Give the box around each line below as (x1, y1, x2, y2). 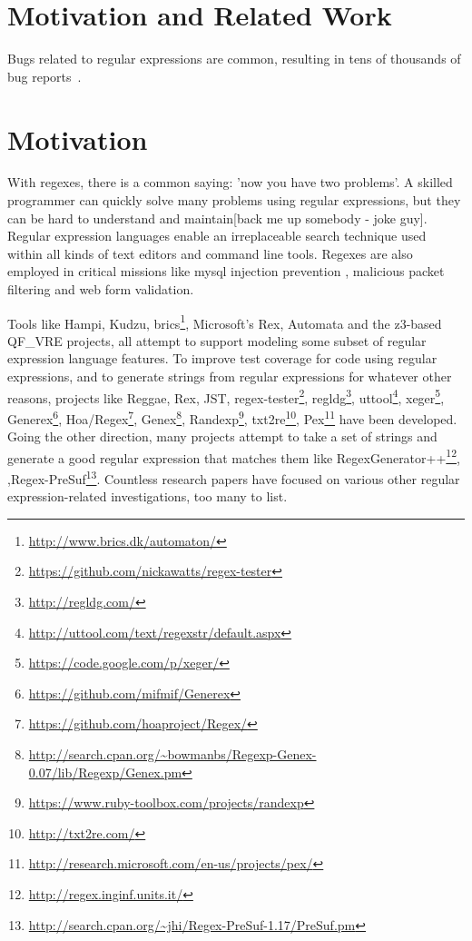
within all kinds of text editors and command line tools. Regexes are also (7, 243, 413, 262)
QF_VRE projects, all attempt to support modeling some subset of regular (7, 331, 427, 350)
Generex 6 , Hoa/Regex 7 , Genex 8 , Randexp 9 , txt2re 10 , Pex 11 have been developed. (7, 406, 457, 428)
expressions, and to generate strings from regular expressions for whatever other (7, 367, 452, 386)
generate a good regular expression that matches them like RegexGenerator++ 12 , (7, 445, 460, 467)
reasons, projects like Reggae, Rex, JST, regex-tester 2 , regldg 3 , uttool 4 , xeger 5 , (7, 385, 445, 407)
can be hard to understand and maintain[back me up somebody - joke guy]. (7, 208, 428, 227)
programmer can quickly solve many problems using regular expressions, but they (7, 191, 461, 210)
